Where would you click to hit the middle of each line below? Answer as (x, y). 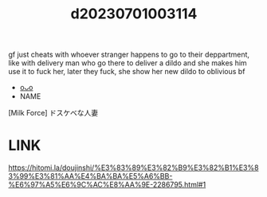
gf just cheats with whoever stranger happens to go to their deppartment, (129, 55)
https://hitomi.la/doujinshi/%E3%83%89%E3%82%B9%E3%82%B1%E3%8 (133, 167)
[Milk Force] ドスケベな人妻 (53, 113)
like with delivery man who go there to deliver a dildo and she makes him (128, 63)
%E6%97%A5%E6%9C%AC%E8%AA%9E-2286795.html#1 (107, 185)
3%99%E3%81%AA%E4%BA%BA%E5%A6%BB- (90, 176)
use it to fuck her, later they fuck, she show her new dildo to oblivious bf (127, 72)
